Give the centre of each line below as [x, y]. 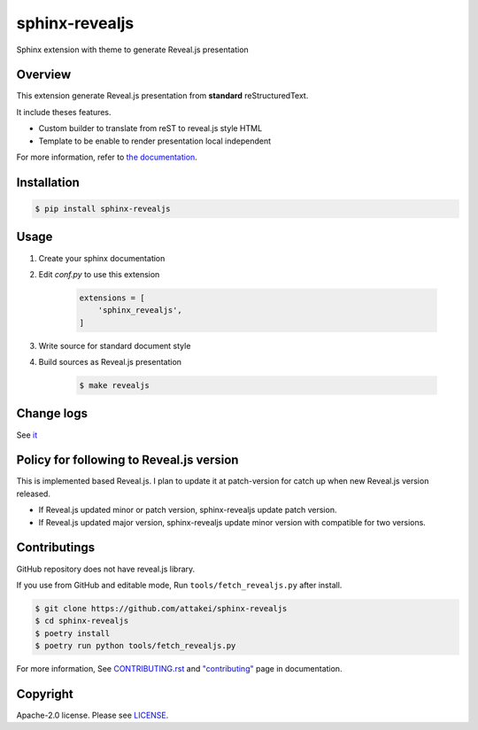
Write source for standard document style [115, 346]
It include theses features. [64, 112]
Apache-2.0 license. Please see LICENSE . [93, 715]
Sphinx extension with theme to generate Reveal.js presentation [133, 50]
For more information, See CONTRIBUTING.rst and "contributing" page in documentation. [179, 669]
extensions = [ [112, 298]
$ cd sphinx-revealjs [82, 621]
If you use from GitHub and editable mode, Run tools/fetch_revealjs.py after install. [179, 585]
